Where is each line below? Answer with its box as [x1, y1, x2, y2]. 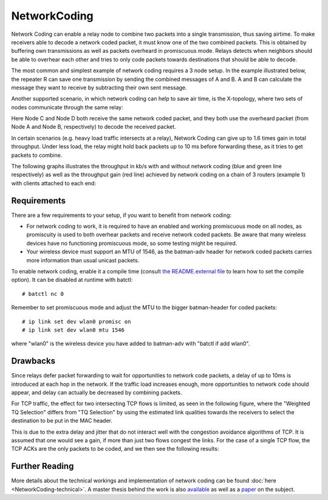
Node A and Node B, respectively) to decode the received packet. [11, 123, 176, 131]
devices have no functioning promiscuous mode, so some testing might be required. [26, 239, 237, 247]
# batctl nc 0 [22, 290, 64, 297]
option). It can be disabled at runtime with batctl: [11, 276, 133, 284]
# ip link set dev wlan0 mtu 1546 [22, 327, 125, 334]
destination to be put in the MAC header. [11, 417, 112, 425]
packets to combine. [11, 151, 63, 159]
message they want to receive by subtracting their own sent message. [11, 84, 188, 91]
